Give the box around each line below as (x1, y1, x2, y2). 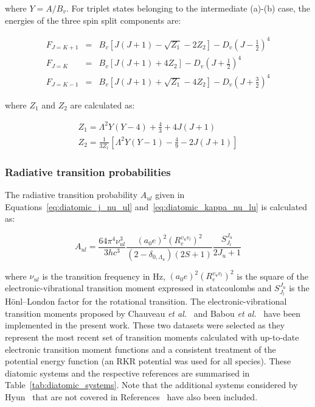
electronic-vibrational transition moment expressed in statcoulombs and (5, 281, 272, 294)
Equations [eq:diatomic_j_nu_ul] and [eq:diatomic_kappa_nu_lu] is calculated (5, 200, 308, 213)
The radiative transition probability (5, 188, 138, 201)
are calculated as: (70, 98, 135, 111)
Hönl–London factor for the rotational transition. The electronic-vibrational (5, 295, 287, 308)
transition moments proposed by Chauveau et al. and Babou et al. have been (5, 306, 300, 319)
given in (155, 188, 185, 201)
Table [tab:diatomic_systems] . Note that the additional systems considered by (5, 378, 298, 391)
